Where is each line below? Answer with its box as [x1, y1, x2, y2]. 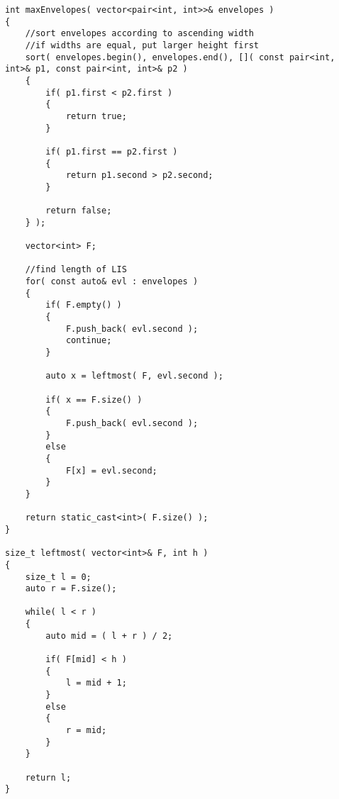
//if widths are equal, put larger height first [25, 40, 259, 50]
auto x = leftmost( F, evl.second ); [45, 371, 223, 381]
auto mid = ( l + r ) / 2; [45, 630, 173, 641]
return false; [45, 206, 112, 216]
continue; [65, 335, 112, 346]
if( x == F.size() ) [45, 394, 143, 405]
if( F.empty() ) [45, 300, 122, 311]
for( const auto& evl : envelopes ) [25, 276, 199, 287]
